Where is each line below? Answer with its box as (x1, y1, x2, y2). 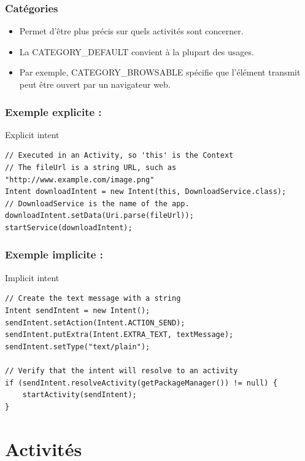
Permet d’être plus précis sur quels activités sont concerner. (19, 25, 244, 37)
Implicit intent (5, 271, 60, 284)
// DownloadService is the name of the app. (5, 199, 190, 208)
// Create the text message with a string (5, 294, 181, 303)
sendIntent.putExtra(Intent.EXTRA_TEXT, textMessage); (5, 330, 234, 339)
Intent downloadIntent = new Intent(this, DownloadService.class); (5, 187, 287, 196)
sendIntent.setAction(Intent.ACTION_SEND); (5, 318, 185, 327)
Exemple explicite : (5, 104, 102, 119)
